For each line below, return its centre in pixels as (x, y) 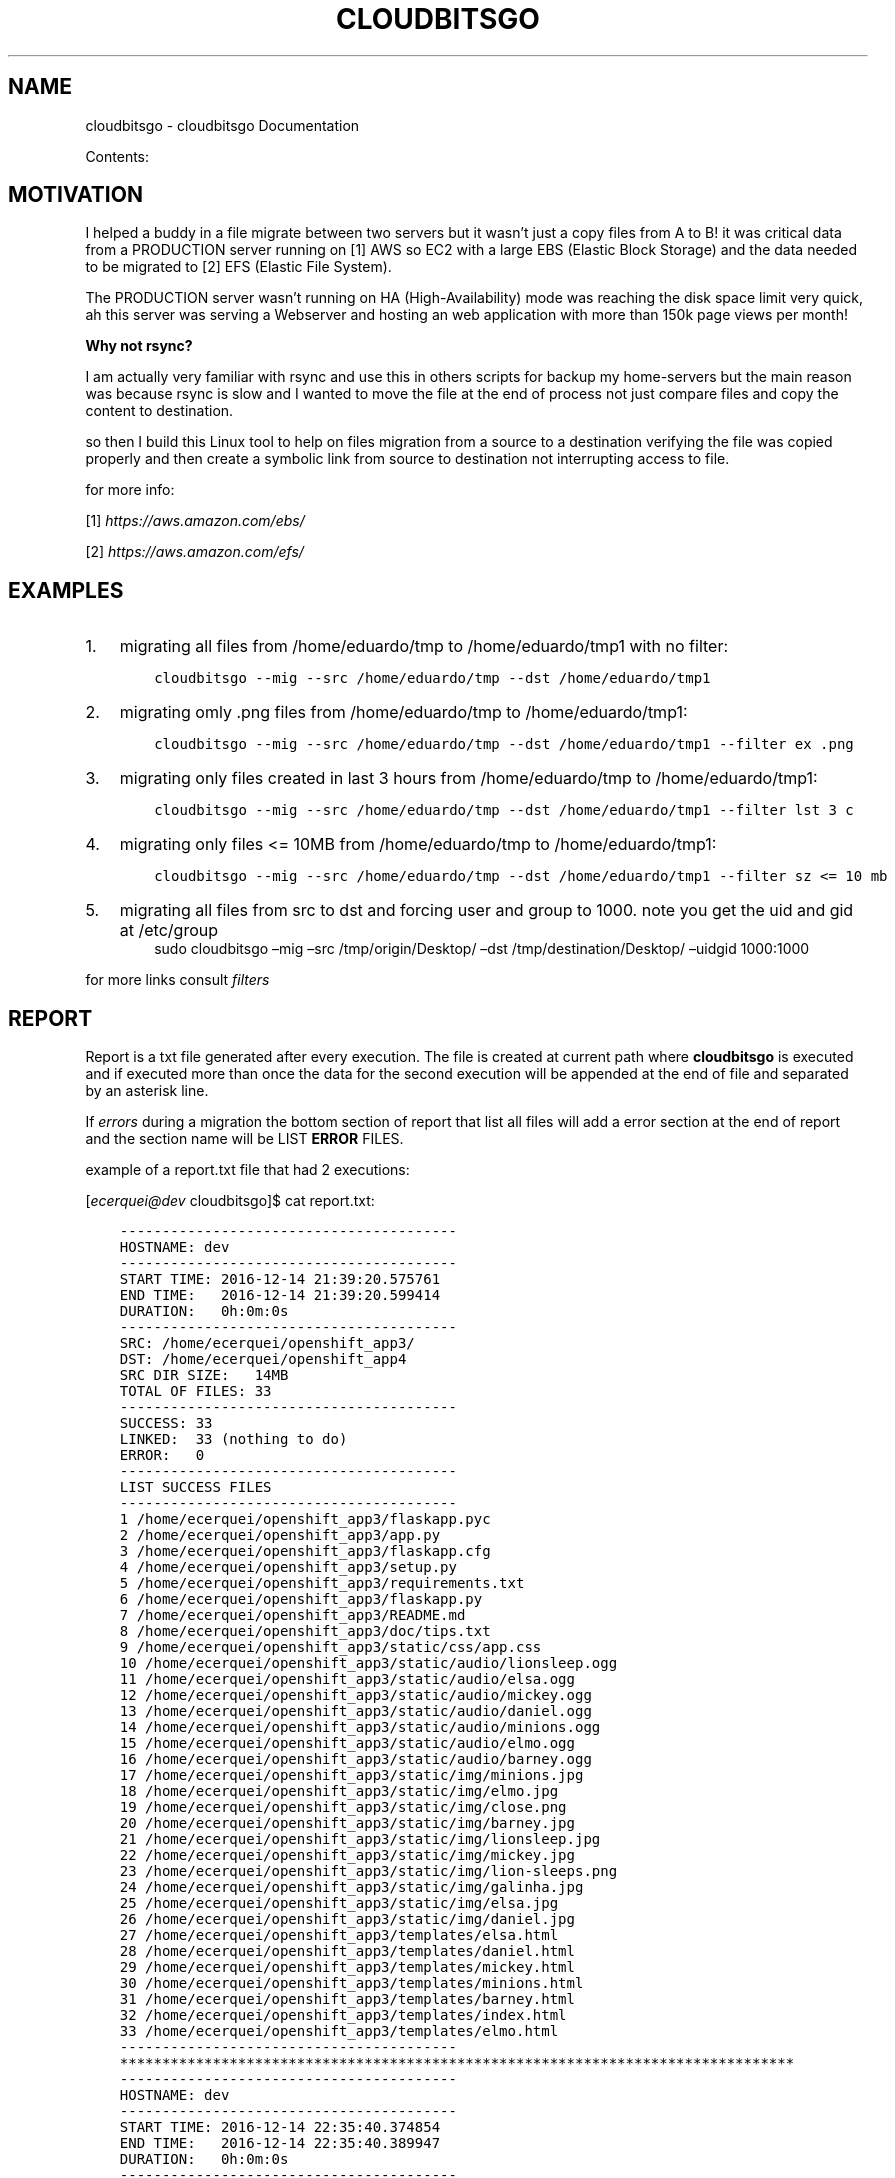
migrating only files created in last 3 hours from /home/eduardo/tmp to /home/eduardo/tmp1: (468, 778)
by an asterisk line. (147, 1091)
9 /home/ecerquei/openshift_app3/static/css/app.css (330, 1647)
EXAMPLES (66, 590)
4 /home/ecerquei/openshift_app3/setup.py (288, 1567)
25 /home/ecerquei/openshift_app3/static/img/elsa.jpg (339, 1903)
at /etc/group (168, 930)
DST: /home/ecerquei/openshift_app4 (263, 1359)
